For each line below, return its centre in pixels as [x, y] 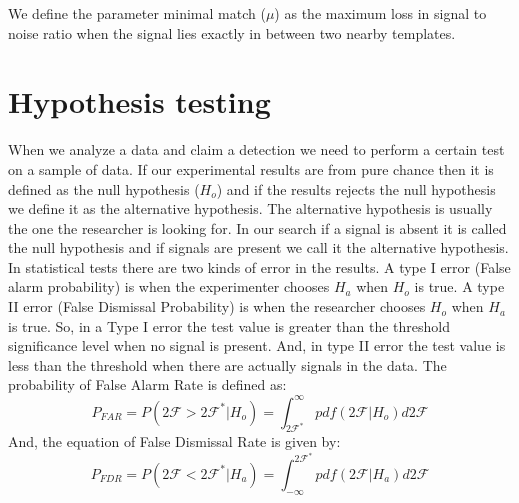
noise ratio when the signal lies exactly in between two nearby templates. [232, 32]
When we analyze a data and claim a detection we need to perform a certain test [256, 149]
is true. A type [459, 286]
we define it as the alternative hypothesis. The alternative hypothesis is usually [250, 208]
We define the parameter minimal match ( [137, 13]
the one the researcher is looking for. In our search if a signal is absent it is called [257, 227]
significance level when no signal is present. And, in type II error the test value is [257, 345]
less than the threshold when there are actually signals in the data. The [227, 364]
